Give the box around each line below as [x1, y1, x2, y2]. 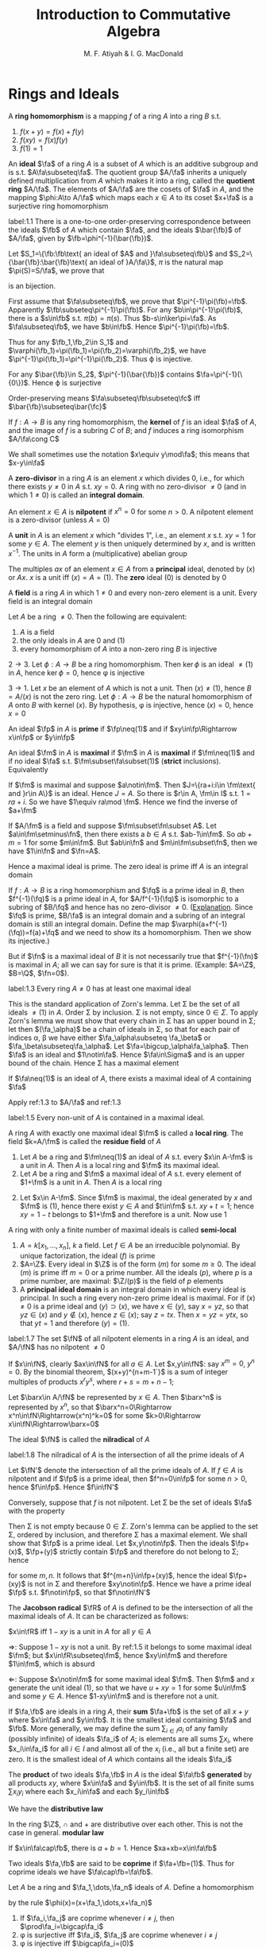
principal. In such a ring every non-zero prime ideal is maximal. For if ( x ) [19, 1293, 256, 1302]
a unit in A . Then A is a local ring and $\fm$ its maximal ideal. [19, 1161, 221, 1169]
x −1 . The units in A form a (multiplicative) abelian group [8, 547, 188, 558]
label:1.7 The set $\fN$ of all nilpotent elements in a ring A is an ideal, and [8, 1333, 249, 1343]
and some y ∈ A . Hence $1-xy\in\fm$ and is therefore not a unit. [8, 1691, 220, 1701]
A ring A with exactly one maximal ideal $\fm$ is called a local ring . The [8, 1128, 244, 1138]
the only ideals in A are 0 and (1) [19, 636, 125, 645]
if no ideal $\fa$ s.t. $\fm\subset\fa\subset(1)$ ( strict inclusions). [8, 756, 222, 766]
